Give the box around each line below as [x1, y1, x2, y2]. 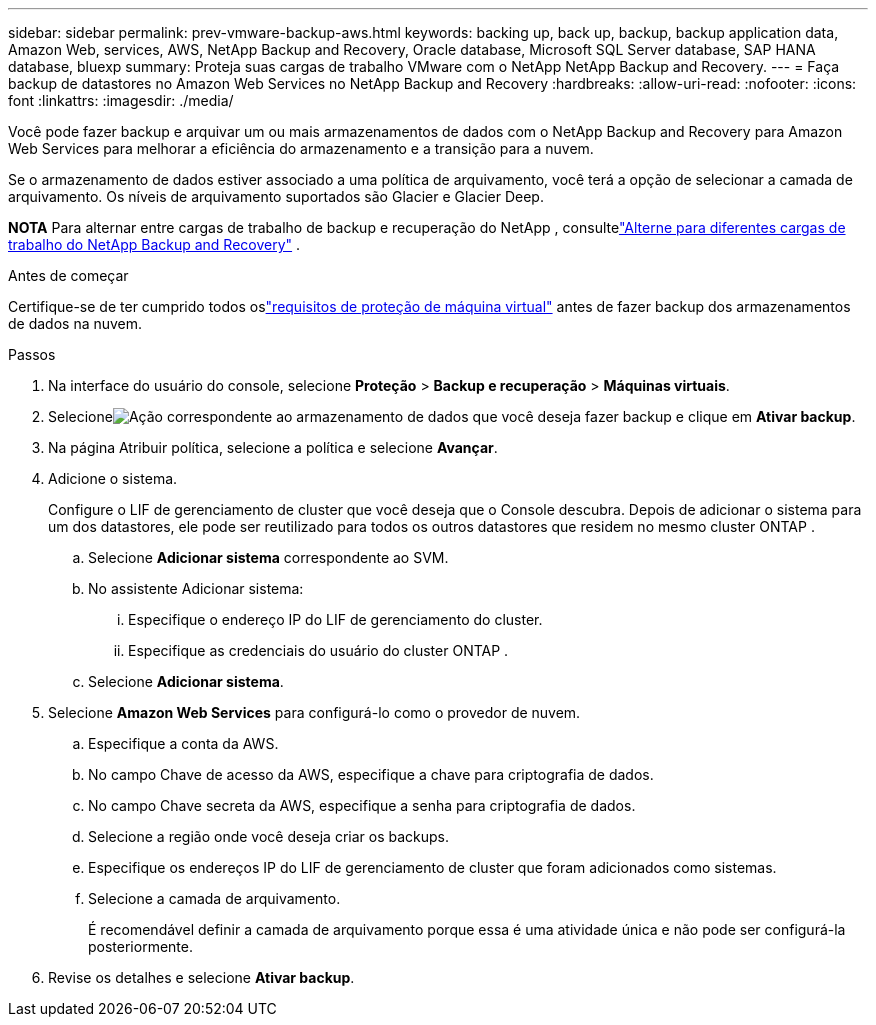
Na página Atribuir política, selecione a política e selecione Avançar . [48, 439, 498, 456]
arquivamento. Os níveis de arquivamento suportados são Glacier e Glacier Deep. [8, 188, 544, 205]
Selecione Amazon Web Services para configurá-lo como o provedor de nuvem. [48, 704, 581, 721]
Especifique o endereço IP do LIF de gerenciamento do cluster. [128, 611, 543, 628]
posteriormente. [88, 938, 193, 955]
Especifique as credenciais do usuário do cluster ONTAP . [128, 642, 509, 659]
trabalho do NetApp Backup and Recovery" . [8, 236, 301, 253]
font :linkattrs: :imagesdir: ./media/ [8, 92, 234, 109]
